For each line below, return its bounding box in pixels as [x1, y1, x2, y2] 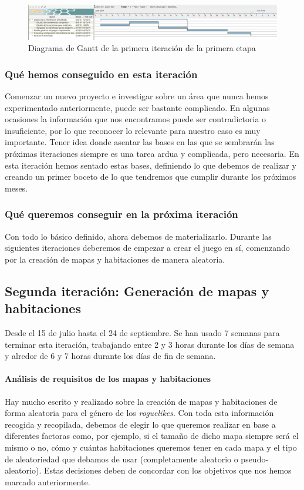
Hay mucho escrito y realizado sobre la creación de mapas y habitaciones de [5, 395, 278, 407]
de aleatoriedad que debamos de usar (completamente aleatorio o [5, 452, 238, 465]
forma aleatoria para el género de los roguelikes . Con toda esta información [5, 407, 274, 419]
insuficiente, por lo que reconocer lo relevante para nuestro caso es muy [5, 124, 261, 136]
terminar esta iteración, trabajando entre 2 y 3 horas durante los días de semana [5, 338, 295, 350]
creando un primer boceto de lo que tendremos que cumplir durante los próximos [5, 170, 296, 183]
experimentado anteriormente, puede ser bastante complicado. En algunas [5, 101, 270, 113]
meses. [5, 182, 28, 194]
